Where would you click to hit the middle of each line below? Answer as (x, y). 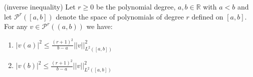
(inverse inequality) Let (40, 6)
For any (16, 26)
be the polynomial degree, (136, 6)
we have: (99, 26)
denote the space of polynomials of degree (120, 16)
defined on (207, 16)
